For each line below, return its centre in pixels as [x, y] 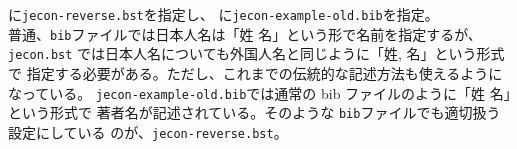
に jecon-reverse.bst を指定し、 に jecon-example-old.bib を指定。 [223, 14]
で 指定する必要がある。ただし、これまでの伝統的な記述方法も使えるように [255, 72]
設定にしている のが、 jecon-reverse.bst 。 [148, 131]
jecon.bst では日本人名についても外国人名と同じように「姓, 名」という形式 [256, 53]
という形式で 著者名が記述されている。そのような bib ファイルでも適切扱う [254, 112]
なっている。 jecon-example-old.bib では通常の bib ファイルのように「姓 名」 [259, 92]
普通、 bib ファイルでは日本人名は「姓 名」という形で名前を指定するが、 [245, 33]
